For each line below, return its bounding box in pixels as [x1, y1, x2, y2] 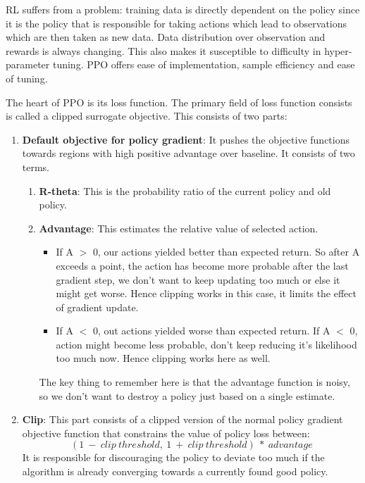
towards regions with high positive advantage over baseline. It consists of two [22, 146, 355, 161]
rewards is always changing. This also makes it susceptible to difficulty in [6, 43, 321, 58]
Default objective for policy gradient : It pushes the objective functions [22, 132, 350, 146]
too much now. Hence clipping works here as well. [56, 351, 271, 365]
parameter [6, 57, 50, 72]
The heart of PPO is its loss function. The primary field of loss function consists [6, 94, 352, 109]
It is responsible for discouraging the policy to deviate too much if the [22, 450, 325, 465]
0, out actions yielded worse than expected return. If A [92, 323, 330, 338]
